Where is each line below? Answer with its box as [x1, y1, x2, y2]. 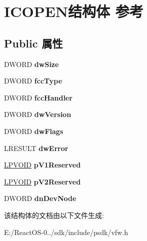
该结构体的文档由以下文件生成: [4, 209, 104, 220]
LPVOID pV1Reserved [4, 159, 81, 170]
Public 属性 [4, 35, 63, 50]
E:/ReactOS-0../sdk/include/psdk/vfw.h [4, 226, 128, 237]
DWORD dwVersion [4, 109, 71, 119]
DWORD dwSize [4, 58, 59, 69]
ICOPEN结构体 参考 [4, 1, 143, 21]
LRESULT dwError [4, 142, 68, 153]
